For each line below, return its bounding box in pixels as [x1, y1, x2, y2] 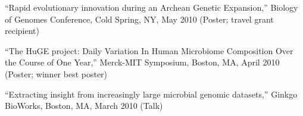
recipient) [5, 24, 39, 37]
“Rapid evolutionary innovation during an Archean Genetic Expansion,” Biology [5, 1, 298, 13]
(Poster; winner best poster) [5, 67, 108, 80]
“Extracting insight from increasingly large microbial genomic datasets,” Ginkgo [5, 87, 298, 100]
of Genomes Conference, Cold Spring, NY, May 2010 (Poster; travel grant [5, 12, 274, 25]
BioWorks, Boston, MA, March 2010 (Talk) [5, 99, 163, 112]
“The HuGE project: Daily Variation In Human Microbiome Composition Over [5, 44, 293, 57]
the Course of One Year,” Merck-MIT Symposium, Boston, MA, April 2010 [5, 56, 280, 68]
